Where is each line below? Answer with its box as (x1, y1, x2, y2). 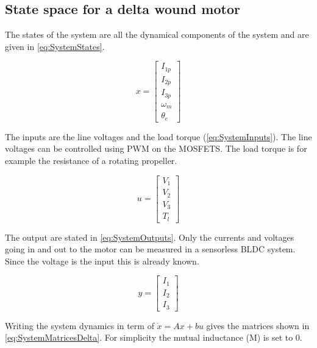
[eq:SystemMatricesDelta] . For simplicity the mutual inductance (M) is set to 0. (5, 331, 302, 344)
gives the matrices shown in (206, 319, 310, 332)
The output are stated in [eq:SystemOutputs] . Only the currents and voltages (5, 230, 294, 243)
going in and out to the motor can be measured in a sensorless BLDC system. (5, 243, 296, 255)
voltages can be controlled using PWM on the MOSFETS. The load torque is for (5, 142, 307, 155)
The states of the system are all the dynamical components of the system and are (5, 28, 309, 41)
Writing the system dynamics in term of (5, 319, 154, 332)
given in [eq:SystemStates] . (5, 40, 105, 52)
